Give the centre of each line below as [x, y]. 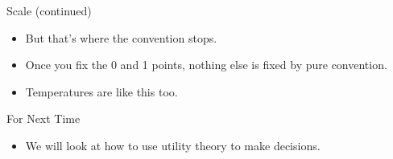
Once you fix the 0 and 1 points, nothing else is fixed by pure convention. [206, 65]
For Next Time [43, 118]
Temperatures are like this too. [101, 91]
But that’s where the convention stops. [121, 37]
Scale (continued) [49, 10]
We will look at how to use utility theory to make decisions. [173, 145]
